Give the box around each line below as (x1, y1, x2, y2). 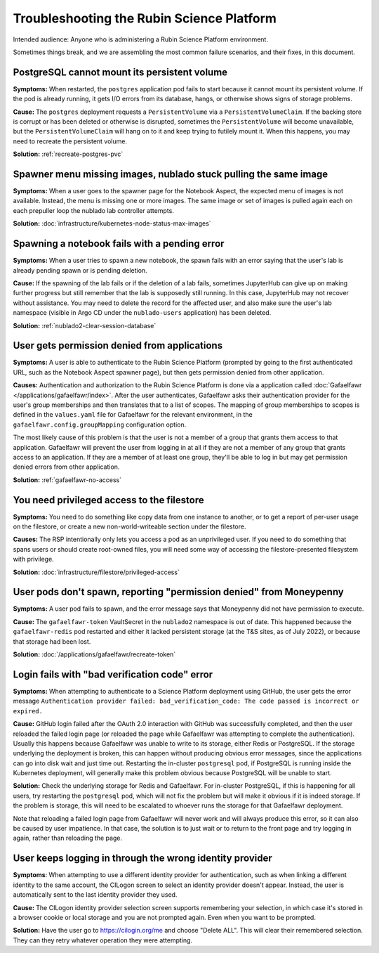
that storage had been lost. (13, 637, 91, 646)
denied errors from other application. (13, 462, 120, 471)
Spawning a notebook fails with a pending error (13, 238, 225, 249)
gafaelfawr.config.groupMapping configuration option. (13, 420, 187, 429)
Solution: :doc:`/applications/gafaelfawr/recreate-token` (13, 650, 176, 659)
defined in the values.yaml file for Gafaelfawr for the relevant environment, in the (13, 410, 253, 419)
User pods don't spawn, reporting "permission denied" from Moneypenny (13, 586, 344, 598)
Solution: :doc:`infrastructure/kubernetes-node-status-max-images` (13, 219, 211, 228)
